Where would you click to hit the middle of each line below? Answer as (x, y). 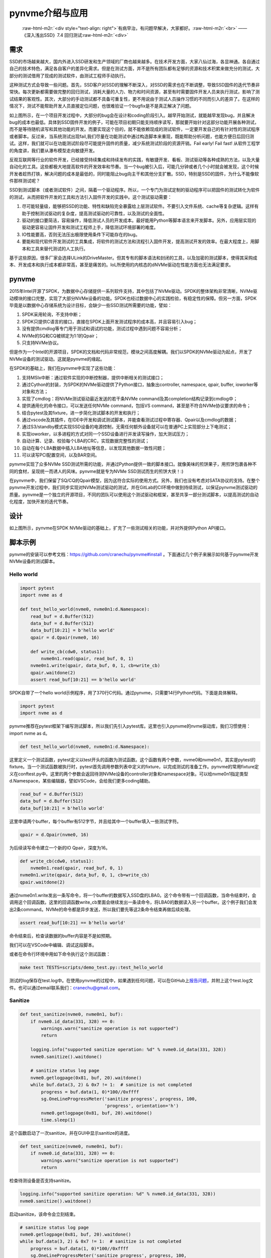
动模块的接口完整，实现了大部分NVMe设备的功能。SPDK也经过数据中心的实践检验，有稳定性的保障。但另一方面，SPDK (133, 298)
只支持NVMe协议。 (42, 343)
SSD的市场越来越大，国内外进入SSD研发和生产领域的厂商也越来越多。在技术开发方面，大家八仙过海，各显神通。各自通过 (135, 61)
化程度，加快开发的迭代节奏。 (40, 502)
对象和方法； (35, 391)
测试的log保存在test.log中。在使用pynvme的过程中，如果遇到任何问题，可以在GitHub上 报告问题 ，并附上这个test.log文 (131, 981)
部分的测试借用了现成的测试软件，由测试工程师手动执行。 (69, 75)
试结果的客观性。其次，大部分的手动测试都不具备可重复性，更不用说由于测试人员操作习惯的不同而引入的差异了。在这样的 (134, 99)
